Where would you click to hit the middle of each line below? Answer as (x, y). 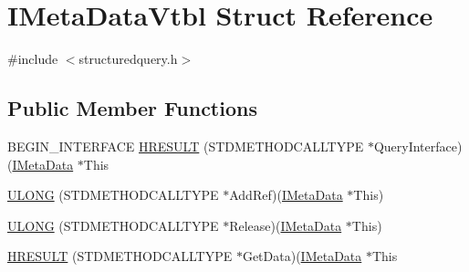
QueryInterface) (418, 146)
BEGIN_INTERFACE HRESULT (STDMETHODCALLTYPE (186, 146)
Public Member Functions (132, 108)
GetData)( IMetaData (302, 256)
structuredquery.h (128, 59)
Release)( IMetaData (286, 225)
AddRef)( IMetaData (286, 195)
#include (33, 59)
